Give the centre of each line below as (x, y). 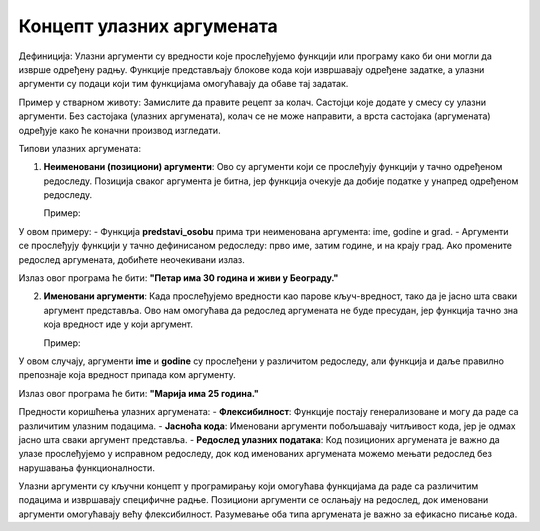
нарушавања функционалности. (86, 467)
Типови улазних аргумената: (80, 148)
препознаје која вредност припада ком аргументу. (127, 375)
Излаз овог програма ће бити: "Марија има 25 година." (139, 393)
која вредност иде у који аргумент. (118, 324)
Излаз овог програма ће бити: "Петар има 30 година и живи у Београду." (178, 278)
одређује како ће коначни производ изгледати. (119, 130)
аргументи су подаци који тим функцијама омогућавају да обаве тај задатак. (183, 84)
